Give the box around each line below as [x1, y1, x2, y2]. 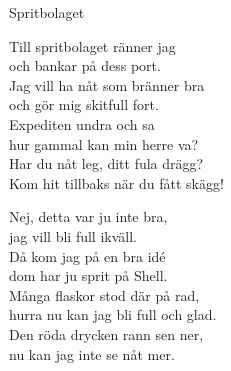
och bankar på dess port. [9, 55, 161, 76]
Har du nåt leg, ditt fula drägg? [9, 153, 204, 174]
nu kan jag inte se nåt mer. [9, 343, 175, 364]
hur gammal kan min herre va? [9, 133, 199, 154]
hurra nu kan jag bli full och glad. [9, 304, 217, 325]
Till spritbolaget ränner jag [9, 35, 176, 56]
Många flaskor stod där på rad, [9, 284, 200, 305]
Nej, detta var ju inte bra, [9, 206, 168, 227]
